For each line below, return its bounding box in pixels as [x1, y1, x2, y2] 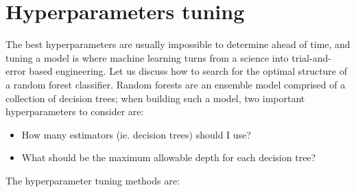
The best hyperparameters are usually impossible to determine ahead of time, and [5, 37, 351, 51]
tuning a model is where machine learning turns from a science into [5, 50, 289, 64]
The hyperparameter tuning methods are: [5, 173, 180, 187]
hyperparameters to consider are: [5, 104, 144, 119]
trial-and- [292, 50, 331, 64]
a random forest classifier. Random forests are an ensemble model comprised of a [5, 77, 346, 91]
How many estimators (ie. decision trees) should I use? [21, 127, 251, 141]
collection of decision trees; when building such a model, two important [5, 91, 305, 105]
